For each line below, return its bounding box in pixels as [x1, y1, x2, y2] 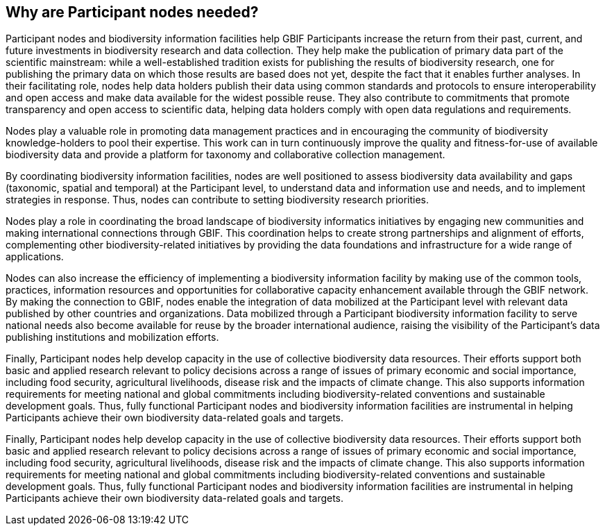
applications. [6, 251, 64, 263]
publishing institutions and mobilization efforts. [6, 331, 219, 344]
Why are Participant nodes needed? [6, 3, 259, 21]
